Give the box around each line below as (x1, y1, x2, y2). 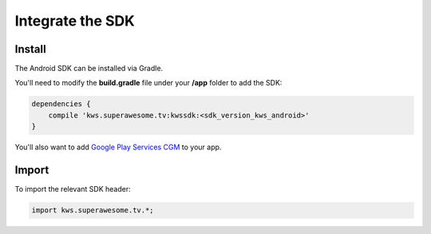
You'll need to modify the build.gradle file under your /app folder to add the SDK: (14, 78, 283, 88)
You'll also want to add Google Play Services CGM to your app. (14, 142, 222, 152)
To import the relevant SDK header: (14, 184, 131, 194)
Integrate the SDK (14, 12, 135, 30)
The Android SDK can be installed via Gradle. (14, 64, 164, 73)
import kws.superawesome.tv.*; (31, 206, 155, 215)
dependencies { (31, 100, 91, 109)
